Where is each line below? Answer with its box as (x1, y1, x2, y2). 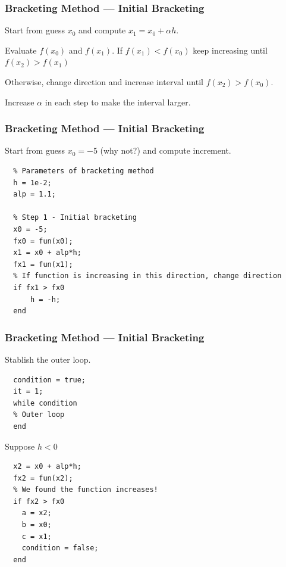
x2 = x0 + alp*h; (13, 462, 81, 471)
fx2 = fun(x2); (13, 473, 73, 482)
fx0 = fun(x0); (13, 236, 73, 245)
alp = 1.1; (13, 190, 56, 199)
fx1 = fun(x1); (13, 260, 73, 269)
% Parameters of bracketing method (13, 167, 154, 175)
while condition (13, 398, 77, 407)
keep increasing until (193, 43, 268, 56)
